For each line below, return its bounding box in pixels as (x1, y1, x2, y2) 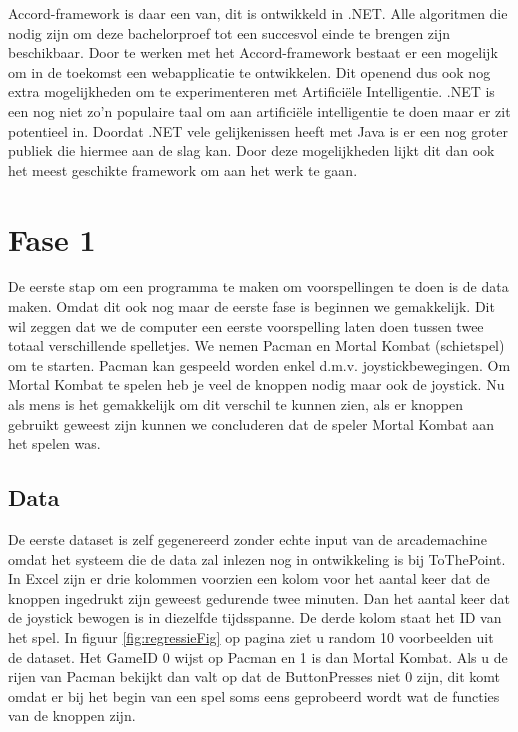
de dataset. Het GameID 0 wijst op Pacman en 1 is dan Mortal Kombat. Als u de (8, 646, 508, 667)
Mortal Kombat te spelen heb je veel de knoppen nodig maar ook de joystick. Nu (8, 374, 505, 395)
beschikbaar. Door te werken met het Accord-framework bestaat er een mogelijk (8, 42, 498, 63)
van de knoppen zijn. (8, 705, 136, 726)
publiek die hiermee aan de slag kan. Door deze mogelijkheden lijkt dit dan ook (8, 140, 495, 161)
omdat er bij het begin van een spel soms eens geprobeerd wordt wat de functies (8, 685, 500, 706)
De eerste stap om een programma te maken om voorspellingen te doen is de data (8, 276, 509, 297)
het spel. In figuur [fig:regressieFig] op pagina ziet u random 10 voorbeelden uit (8, 626, 494, 647)
